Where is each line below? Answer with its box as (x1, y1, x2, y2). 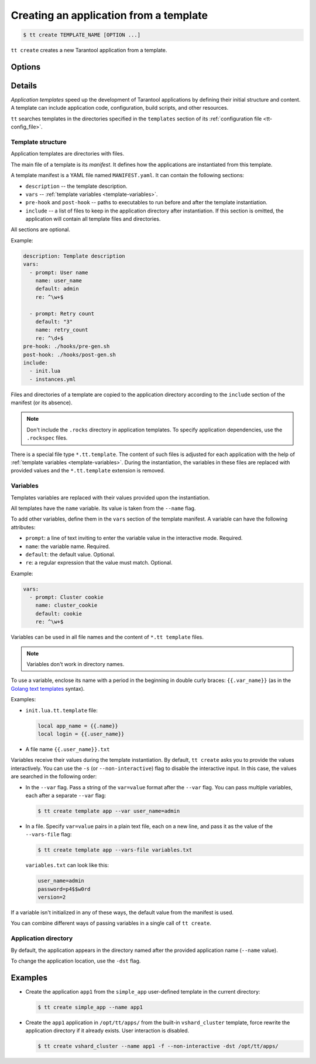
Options (11, 62, 41, 72)
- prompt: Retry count (29, 310, 95, 317)
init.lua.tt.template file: (25, 707, 98, 714)
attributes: (11, 523, 36, 531)
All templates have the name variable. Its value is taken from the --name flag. (11, 505, 196, 512)
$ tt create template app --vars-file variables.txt (37, 847, 193, 853)
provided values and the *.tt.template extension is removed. (11, 467, 165, 474)
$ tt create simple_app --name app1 (37, 1004, 143, 1011)
